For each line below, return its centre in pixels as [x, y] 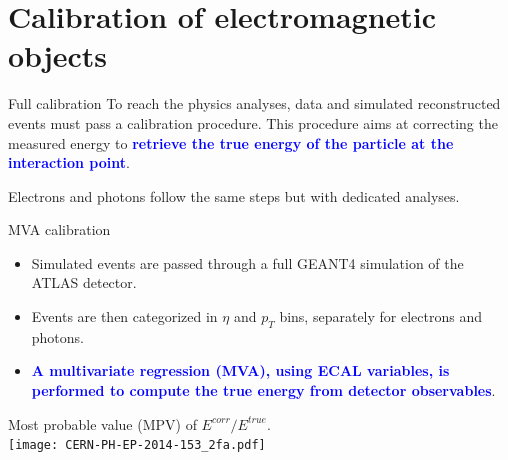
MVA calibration [59, 229]
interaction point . [69, 162]
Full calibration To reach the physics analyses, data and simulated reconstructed [254, 103]
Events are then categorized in [124, 316]
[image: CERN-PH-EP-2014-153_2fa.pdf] [137, 445]
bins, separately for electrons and [380, 316]
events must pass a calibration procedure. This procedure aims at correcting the [253, 122]
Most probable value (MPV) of [102, 423]
